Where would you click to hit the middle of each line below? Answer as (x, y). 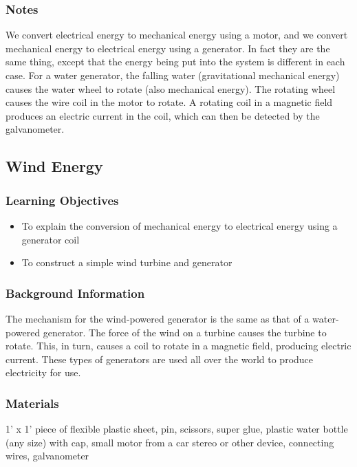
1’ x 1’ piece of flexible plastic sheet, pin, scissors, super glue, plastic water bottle (177, 429)
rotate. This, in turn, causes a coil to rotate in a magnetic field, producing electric (178, 346)
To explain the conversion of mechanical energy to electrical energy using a (180, 225)
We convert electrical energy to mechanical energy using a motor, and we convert (177, 35)
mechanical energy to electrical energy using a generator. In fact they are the (168, 48)
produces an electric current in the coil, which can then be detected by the (163, 115)
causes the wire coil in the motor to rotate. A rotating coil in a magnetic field (169, 102)
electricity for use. (43, 372)
